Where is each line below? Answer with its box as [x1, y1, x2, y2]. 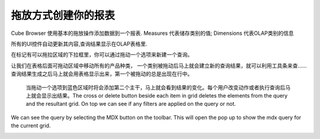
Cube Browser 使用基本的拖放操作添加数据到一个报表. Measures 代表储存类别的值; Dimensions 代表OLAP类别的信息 [11, 30, 295, 37]
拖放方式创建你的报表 [11, 9, 116, 22]
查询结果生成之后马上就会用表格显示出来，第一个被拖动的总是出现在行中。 [11, 70, 193, 77]
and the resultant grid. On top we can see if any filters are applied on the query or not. [25, 101, 236, 108]
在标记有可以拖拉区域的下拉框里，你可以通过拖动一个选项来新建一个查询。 [11, 51, 193, 59]
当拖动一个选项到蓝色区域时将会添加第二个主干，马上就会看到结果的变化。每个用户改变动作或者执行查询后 [25, 83, 286, 91]
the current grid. [11, 122, 51, 130]
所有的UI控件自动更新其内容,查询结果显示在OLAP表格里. [11, 40, 148, 47]
